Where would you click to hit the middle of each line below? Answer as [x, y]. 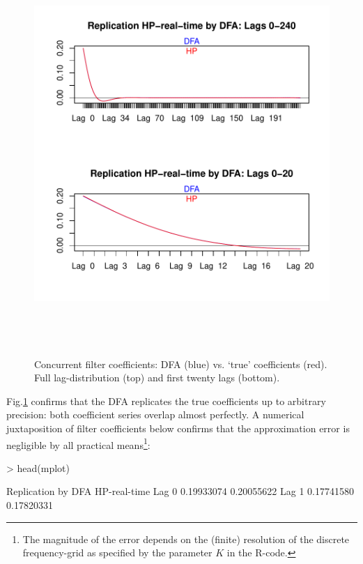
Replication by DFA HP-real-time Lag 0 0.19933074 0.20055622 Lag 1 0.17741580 [180, 491]
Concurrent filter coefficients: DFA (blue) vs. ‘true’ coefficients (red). [181, 364]
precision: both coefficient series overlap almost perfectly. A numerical [155, 414]
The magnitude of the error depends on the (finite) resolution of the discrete [186, 539]
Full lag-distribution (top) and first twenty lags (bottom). [157, 378]
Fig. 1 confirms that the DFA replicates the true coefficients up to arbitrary [166, 401]
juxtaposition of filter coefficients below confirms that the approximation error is [178, 428]
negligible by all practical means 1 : [78, 443]
